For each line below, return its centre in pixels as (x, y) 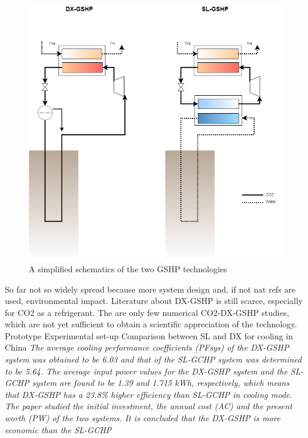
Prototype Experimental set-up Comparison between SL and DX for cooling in (149, 335)
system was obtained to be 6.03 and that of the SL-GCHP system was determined (153, 359)
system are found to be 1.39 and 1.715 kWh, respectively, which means (161, 383)
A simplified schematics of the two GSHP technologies (128, 268)
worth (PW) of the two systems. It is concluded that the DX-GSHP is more (143, 418)
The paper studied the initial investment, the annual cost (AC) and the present (149, 406)
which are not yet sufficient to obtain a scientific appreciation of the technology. (151, 324)
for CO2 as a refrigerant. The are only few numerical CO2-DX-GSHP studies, (147, 312)
